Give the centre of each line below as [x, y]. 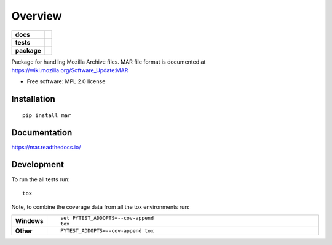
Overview [37, 16]
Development [38, 164]
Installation [33, 99]
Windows [29, 221]
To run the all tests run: [41, 179]
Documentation [42, 133]
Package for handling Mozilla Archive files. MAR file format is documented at [109, 62]
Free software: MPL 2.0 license [66, 81]
